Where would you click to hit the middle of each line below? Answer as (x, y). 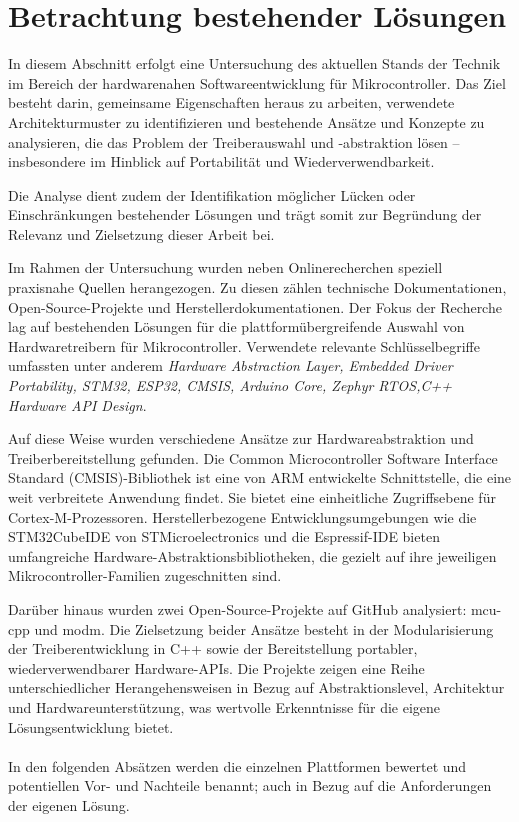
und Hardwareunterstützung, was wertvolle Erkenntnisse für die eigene (224, 706)
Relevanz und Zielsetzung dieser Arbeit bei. (141, 233)
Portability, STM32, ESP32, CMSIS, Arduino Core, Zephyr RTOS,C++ (230, 385)
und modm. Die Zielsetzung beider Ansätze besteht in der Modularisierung (264, 628)
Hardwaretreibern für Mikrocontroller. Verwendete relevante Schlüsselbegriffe (244, 345)
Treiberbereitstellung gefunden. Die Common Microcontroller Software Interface (253, 457)
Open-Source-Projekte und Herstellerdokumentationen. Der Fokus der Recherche (255, 306)
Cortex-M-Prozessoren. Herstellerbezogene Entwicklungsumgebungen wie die (242, 516)
